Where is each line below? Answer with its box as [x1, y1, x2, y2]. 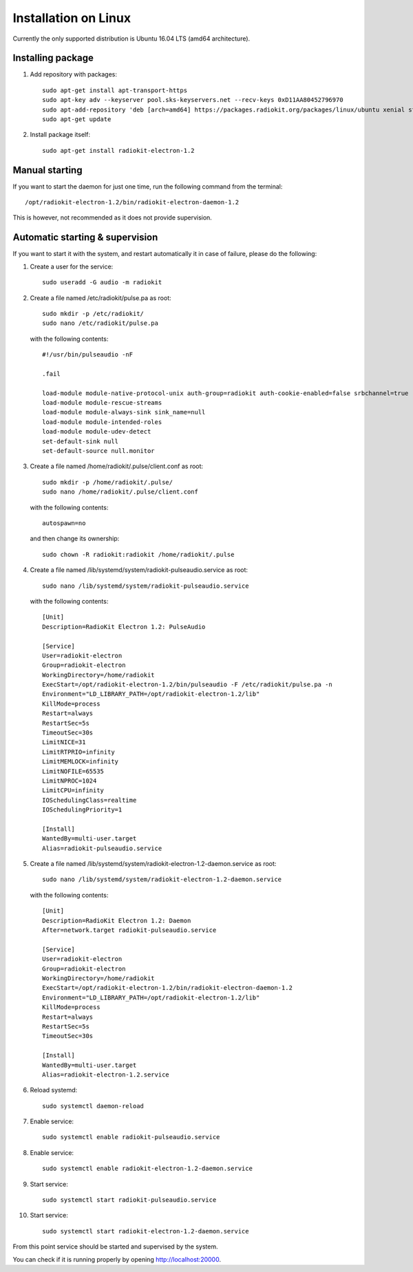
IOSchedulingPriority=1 [42, 806, 123, 814]
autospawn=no [42, 519, 86, 527]
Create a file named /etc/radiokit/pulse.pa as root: [30, 293, 171, 302]
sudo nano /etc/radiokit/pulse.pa [42, 319, 158, 327]
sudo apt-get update [42, 116, 112, 123]
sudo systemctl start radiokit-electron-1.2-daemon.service [42, 1227, 249, 1235]
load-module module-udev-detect [42, 427, 151, 436]
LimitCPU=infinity [42, 787, 105, 794]
